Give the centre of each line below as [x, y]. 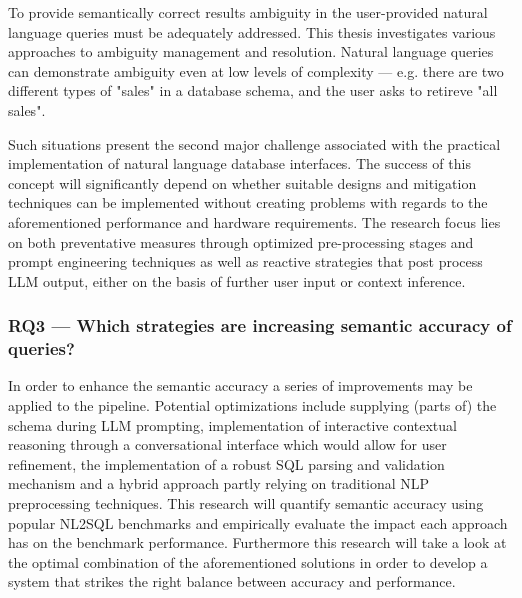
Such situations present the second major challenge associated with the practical [254, 143]
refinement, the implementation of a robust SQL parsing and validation [226, 463]
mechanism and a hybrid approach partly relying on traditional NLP [219, 483]
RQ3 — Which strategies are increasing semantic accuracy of [260, 325]
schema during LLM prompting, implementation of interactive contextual [232, 424]
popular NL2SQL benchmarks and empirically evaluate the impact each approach [258, 522]
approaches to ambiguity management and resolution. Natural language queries [251, 51]
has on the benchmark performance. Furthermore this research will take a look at [257, 542]
